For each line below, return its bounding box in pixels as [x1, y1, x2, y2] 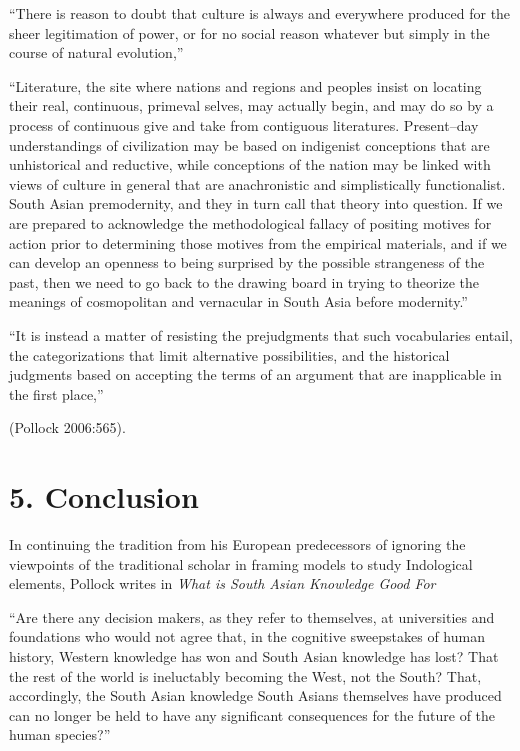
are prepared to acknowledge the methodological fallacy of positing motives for [9, 212, 492, 233]
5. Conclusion [9, 476, 199, 517]
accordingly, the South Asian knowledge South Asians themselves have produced [9, 685, 502, 706]
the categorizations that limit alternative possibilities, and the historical [9, 344, 450, 365]
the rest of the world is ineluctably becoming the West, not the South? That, [9, 665, 482, 686]
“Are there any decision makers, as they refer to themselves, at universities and [9, 606, 495, 627]
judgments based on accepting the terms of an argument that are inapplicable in [9, 364, 502, 385]
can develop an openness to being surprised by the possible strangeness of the [9, 252, 485, 273]
